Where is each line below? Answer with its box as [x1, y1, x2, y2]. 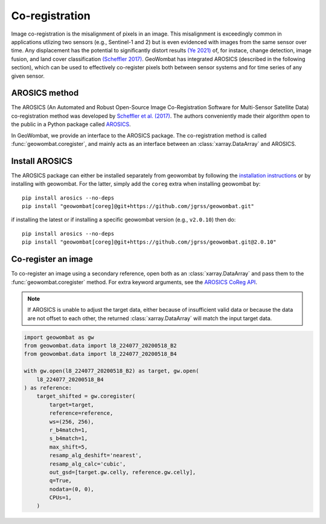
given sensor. [11, 72, 45, 80]
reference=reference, [49, 410, 113, 417]
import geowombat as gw [24, 333, 95, 341]
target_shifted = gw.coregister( [36, 393, 136, 400]
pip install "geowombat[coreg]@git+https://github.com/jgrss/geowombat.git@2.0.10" [22, 239, 277, 245]
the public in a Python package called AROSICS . [11, 121, 131, 128]
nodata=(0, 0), [49, 485, 95, 493]
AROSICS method [11, 88, 79, 98]
